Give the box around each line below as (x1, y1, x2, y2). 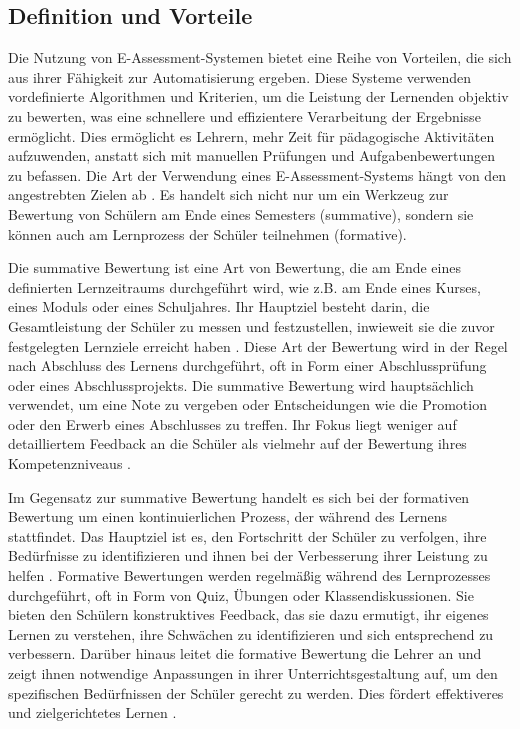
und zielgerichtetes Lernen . (8, 702, 177, 723)
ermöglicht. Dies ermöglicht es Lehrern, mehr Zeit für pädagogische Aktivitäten (8, 125, 495, 146)
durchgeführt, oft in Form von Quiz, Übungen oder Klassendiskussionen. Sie (8, 584, 474, 605)
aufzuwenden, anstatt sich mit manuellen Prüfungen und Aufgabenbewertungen (8, 145, 495, 166)
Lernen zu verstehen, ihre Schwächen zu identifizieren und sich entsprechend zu (8, 623, 494, 644)
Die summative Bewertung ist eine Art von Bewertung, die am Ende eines (8, 257, 461, 278)
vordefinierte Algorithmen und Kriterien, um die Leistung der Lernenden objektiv (8, 86, 509, 107)
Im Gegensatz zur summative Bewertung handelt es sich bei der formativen (8, 486, 470, 507)
